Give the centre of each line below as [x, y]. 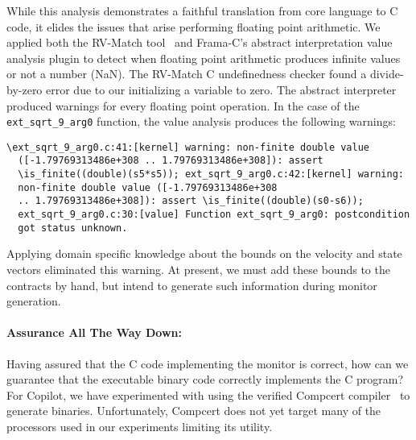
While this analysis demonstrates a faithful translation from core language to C [202, 10]
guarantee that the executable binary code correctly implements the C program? [205, 379]
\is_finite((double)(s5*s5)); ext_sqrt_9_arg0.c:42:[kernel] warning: [211, 174]
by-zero [25, 89]
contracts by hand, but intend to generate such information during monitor [192, 285]
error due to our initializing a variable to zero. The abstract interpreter [221, 89]
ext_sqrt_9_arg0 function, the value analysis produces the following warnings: [201, 121]
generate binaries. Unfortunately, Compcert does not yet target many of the [194, 411]
